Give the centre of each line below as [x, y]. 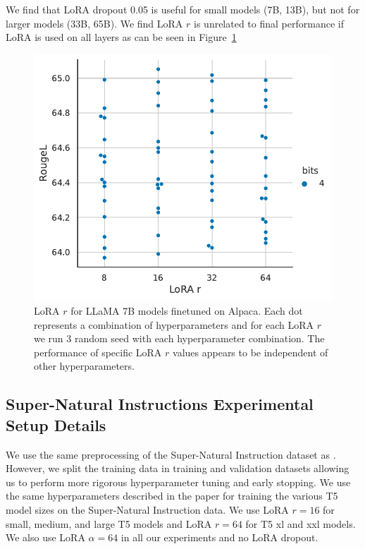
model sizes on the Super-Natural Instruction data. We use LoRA [147, 509]
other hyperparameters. [84, 366]
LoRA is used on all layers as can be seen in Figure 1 [121, 37]
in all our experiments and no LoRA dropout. [219, 537]
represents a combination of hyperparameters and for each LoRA [174, 324]
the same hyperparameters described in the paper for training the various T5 [172, 496]
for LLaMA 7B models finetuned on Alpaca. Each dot [187, 310]
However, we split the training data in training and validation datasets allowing [178, 468]
